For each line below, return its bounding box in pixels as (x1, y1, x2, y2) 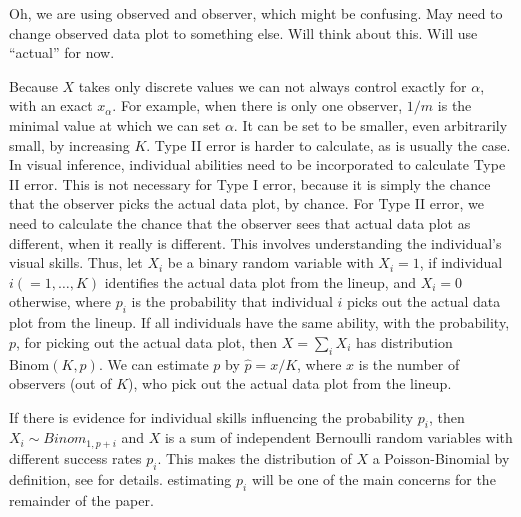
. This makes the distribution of (157, 447, 352, 468)
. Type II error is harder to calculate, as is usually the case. (146, 134, 511, 155)
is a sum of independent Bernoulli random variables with (164, 427, 513, 448)
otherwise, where (9, 291, 112, 312)
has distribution (356, 331, 453, 352)
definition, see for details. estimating (9, 468, 232, 489)
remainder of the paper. (9, 489, 154, 510)
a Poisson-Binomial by (372, 447, 510, 468)
